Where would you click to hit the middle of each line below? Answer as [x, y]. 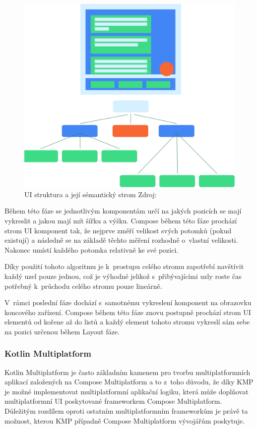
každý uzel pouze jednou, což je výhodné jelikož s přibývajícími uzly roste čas [123, 276]
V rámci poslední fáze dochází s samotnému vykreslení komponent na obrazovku [128, 302]
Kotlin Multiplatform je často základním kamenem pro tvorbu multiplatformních [128, 372]
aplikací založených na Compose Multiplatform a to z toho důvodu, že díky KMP [129, 382]
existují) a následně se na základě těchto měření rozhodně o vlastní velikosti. [121, 240]
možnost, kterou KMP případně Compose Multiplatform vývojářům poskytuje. [125, 420]
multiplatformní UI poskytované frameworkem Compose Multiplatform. [113, 401]
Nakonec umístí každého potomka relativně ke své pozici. [92, 249]
